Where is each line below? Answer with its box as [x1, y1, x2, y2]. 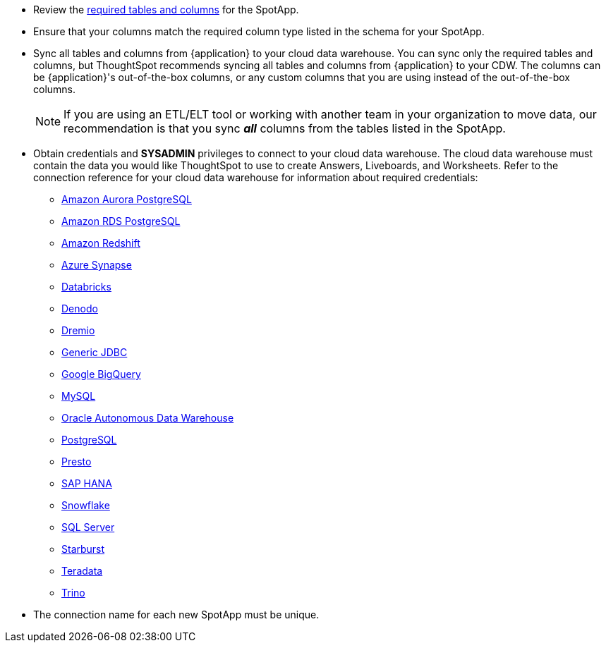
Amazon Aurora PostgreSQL [61, 193, 192, 205]
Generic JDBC [61, 346, 128, 358]
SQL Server [61, 521, 115, 533]
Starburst [61, 543, 105, 555]
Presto [61, 456, 92, 467]
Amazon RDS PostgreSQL [61, 215, 181, 227]
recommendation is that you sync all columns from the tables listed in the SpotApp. [63, 121, 506, 135]
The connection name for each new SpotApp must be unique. [33, 609, 320, 621]
